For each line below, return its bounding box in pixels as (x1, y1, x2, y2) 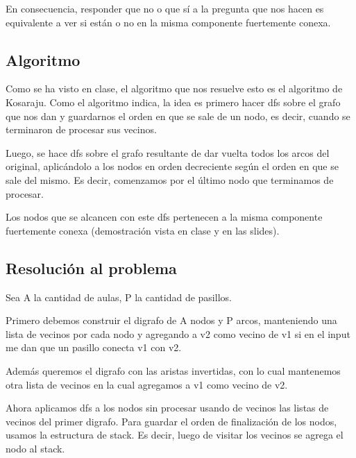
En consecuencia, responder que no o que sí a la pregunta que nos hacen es (6, 1, 324, 15)
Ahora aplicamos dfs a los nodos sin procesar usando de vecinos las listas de (6, 400, 329, 415)
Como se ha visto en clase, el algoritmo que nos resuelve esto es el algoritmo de (6, 81, 343, 96)
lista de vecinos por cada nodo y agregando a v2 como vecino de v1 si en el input (6, 326, 350, 341)
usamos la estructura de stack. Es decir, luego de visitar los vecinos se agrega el (6, 427, 344, 442)
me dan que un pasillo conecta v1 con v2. (6, 340, 182, 355)
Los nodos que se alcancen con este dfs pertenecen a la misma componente (6, 210, 323, 224)
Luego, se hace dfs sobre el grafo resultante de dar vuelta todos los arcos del (6, 145, 330, 160)
